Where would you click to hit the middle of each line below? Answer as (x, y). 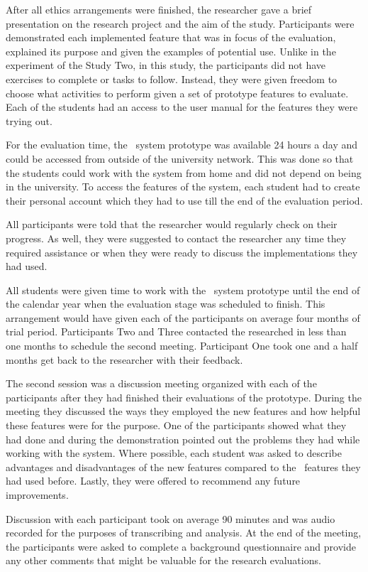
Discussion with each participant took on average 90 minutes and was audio (171, 518)
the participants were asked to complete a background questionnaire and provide (181, 546)
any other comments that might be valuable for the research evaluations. (163, 560)
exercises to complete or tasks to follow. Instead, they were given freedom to (172, 79)
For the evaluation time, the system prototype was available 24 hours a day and (182, 145)
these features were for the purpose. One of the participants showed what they (176, 425)
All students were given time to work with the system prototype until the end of (183, 290)
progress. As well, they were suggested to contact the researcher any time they (176, 238)
